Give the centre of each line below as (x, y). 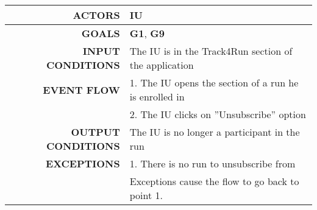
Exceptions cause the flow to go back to (214, 181)
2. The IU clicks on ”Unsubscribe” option (218, 114)
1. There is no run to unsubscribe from (212, 163)
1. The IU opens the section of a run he (214, 82)
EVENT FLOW (81, 89)
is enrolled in (157, 96)
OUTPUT (95, 132)
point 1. (146, 195)
